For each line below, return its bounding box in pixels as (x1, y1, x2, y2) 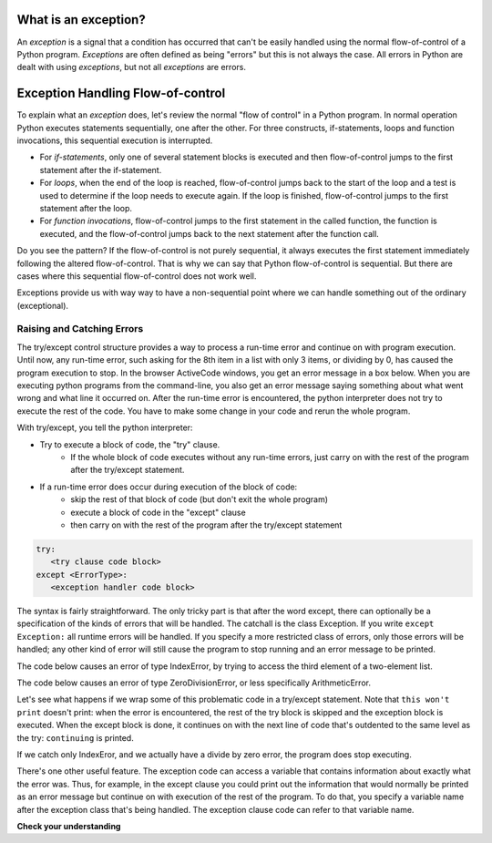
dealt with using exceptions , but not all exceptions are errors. (16, 62, 246, 73)
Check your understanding (16, 820, 121, 831)
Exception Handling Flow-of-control (16, 86, 226, 101)
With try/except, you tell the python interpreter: (16, 422, 193, 433)
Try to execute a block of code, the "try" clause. (39, 438, 220, 450)
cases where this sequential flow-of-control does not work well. (16, 270, 257, 282)
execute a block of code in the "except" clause (70, 507, 246, 518)
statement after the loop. (39, 202, 132, 213)
